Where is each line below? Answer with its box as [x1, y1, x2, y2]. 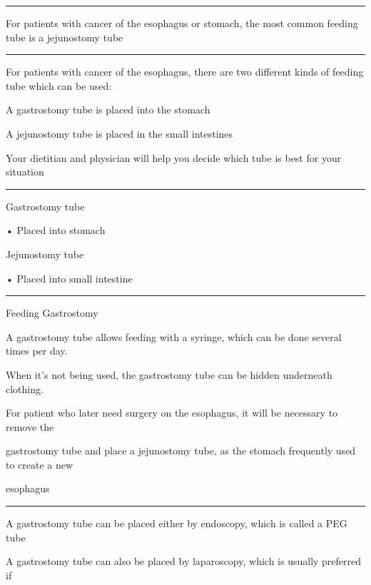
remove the [6, 419, 54, 434]
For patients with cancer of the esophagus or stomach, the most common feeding [6, 16, 358, 30]
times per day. [6, 343, 68, 358]
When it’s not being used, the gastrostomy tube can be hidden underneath [6, 367, 332, 382]
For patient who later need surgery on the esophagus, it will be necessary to [6, 405, 338, 420]
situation [6, 164, 44, 179]
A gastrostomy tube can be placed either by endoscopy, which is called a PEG [6, 516, 347, 531]
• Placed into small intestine [6, 270, 133, 285]
